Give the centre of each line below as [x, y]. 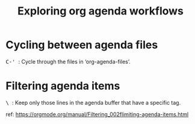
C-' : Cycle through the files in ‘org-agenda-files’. [68, 61]
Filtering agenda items [63, 86]
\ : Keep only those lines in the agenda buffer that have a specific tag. [93, 102]
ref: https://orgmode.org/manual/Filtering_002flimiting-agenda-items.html [97, 114]
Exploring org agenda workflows [101, 11]
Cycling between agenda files [82, 45]
